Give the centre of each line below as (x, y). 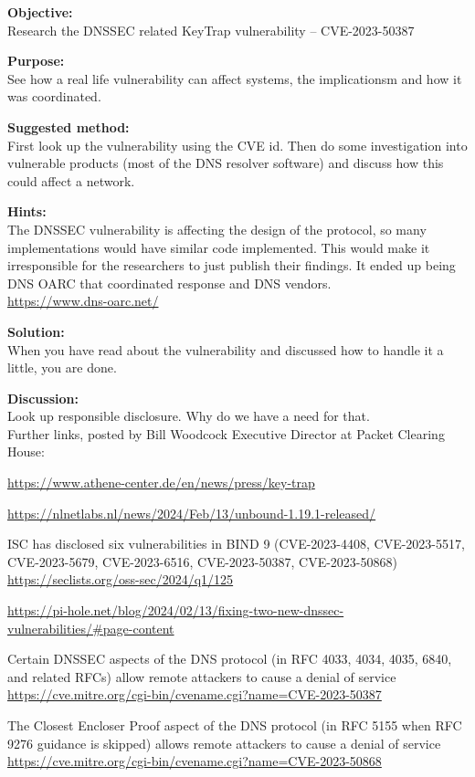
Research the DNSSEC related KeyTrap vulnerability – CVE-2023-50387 (211, 30)
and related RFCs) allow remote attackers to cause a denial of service (202, 676)
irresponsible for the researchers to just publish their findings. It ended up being (232, 265)
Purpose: (36, 61)
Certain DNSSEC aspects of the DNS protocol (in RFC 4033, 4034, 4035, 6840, (230, 659)
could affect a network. (71, 180)
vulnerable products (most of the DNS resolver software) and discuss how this (226, 163)
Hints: (27, 211)
